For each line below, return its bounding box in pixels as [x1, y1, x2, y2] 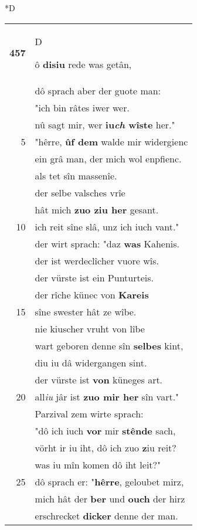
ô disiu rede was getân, [35, 57, 132, 71]
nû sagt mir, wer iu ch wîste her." [35, 117, 175, 131]
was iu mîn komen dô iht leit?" [35, 457, 161, 471]
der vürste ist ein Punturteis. [35, 270, 154, 284]
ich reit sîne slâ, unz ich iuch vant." [35, 219, 179, 233]
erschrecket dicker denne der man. [35, 508, 178, 522]
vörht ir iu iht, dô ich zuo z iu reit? [35, 440, 176, 454]
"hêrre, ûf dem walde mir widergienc [35, 134, 188, 148]
